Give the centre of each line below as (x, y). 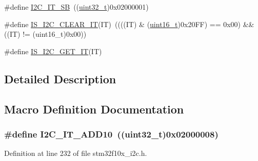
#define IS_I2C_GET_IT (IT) (53, 51)
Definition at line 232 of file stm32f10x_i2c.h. (76, 153)
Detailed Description (60, 78)
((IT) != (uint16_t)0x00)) (45, 34)
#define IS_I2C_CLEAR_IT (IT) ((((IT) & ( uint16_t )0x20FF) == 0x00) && (129, 24)
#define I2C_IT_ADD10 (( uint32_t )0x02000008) (111, 134)
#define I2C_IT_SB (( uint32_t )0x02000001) (76, 7)
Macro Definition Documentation (94, 109)
